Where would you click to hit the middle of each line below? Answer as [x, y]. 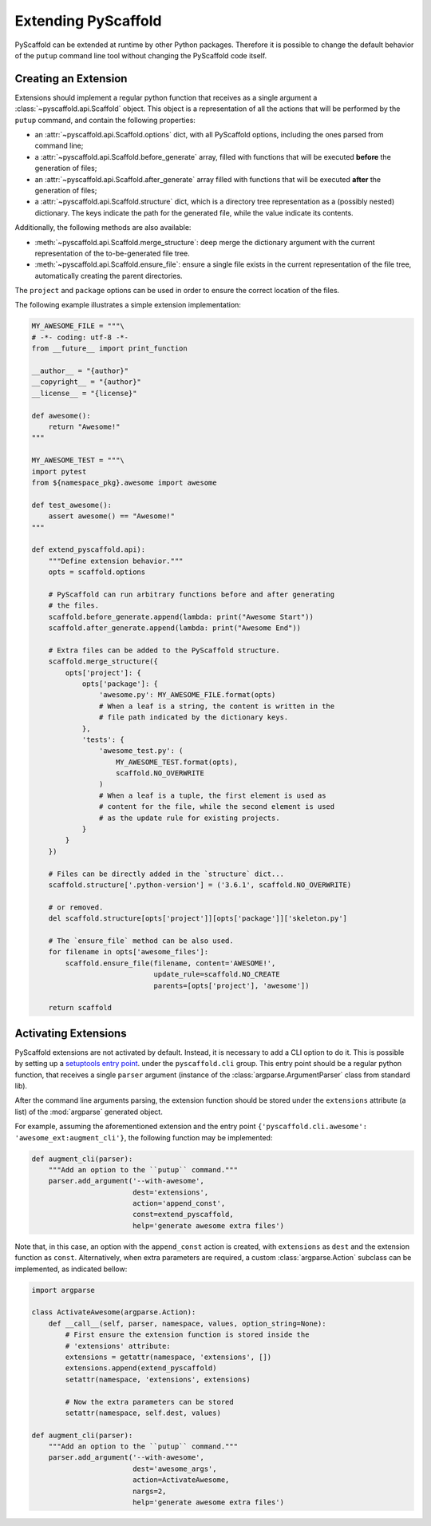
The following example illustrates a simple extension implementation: [128, 305]
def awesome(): [61, 416]
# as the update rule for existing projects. [189, 818]
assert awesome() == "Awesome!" [112, 516]
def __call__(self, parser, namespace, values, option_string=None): [187, 1323]
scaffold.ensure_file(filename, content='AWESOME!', [170, 963]
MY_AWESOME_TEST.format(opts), [177, 762]
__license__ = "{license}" [84, 393]
